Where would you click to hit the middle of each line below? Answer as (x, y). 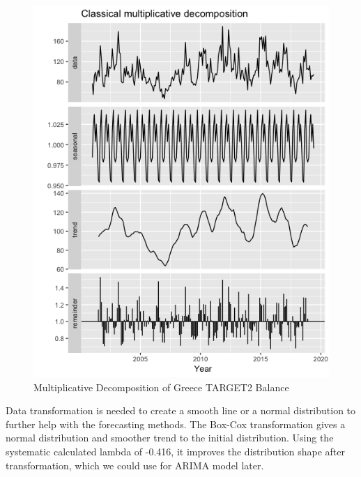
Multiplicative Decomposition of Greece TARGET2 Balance (161, 387)
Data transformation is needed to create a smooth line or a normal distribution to (181, 410)
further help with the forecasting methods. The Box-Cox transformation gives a (176, 424)
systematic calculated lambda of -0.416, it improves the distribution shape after (176, 452)
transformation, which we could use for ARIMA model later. (135, 465)
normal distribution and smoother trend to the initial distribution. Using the (170, 438)
